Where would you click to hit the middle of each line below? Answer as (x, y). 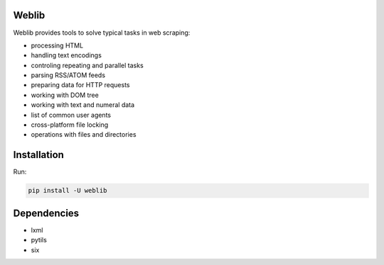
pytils (39, 240)
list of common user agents (71, 115)
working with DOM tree (65, 95)
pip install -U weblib (68, 191)
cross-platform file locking (70, 125)
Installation (38, 155)
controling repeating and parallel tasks (87, 65)
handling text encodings (66, 55)
